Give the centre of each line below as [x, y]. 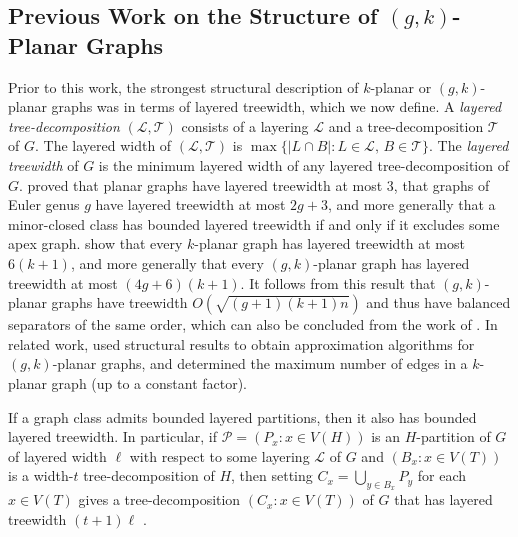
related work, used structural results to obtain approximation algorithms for [241, 343]
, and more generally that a [411, 204]
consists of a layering [245, 125]
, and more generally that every [167, 262]
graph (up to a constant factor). [149, 382]
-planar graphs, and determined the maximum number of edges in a [260, 363]
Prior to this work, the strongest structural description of [183, 86]
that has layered [443, 499]
